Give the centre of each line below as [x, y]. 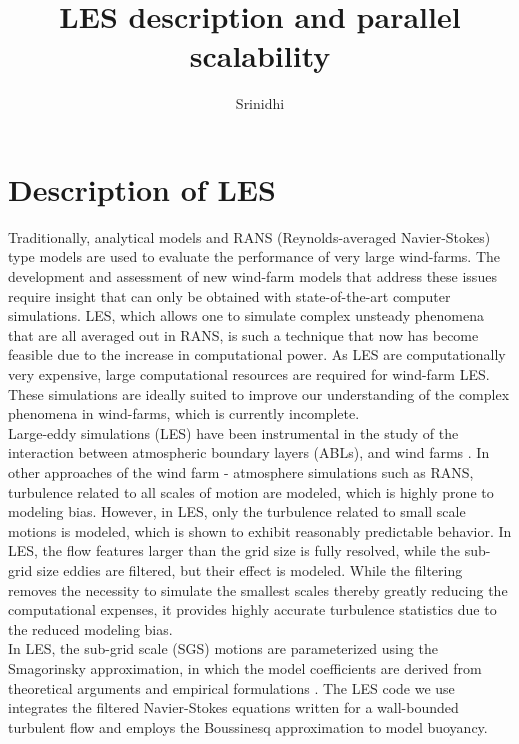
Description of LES [142, 188]
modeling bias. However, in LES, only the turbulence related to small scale [237, 511]
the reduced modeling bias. [90, 628]
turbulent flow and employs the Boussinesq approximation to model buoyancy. [248, 726]
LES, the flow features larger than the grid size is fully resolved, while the [234, 550]
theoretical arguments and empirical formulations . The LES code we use [231, 687]
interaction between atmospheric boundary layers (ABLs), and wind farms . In [249, 452]
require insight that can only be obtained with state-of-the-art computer [229, 295]
